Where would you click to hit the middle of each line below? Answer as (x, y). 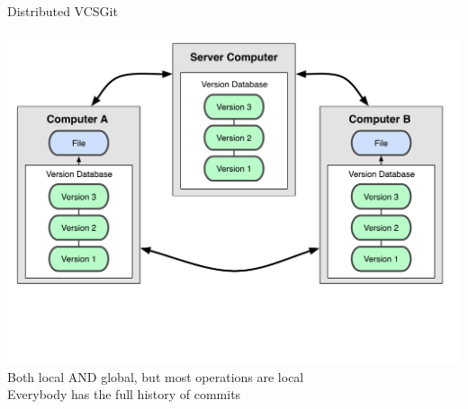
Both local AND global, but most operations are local (156, 376)
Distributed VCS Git (63, 11)
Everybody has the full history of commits (124, 394)
